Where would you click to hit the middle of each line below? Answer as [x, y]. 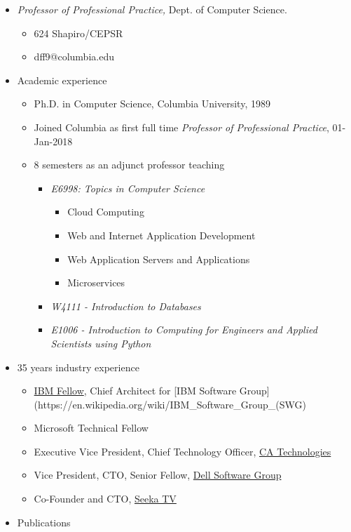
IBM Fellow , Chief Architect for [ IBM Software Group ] [152, 391]
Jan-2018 [53, 141]
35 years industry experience [78, 367]
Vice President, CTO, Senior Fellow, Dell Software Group [158, 475]
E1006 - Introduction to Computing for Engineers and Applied [184, 330]
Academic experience [62, 80]
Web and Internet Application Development [161, 235]
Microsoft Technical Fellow [91, 428]
